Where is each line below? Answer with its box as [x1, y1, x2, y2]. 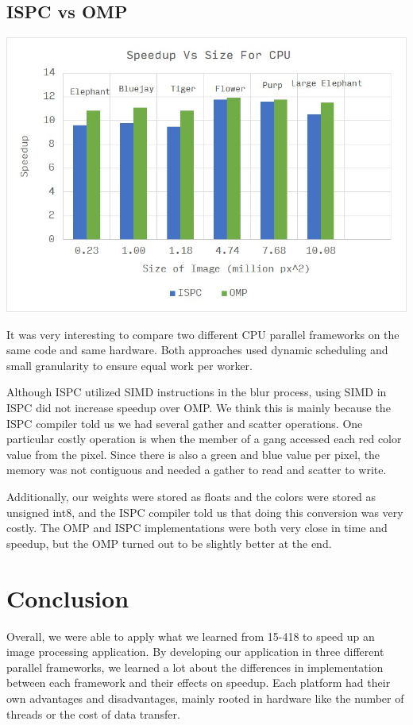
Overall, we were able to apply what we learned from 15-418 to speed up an [6, 627, 375, 644]
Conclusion [6, 581, 129, 614]
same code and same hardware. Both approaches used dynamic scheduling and [6, 341, 388, 358]
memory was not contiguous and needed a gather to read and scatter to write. [6, 461, 387, 478]
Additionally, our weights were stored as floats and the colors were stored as [6, 488, 376, 505]
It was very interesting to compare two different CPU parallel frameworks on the [6, 326, 399, 342]
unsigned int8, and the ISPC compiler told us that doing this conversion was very [6, 503, 403, 520]
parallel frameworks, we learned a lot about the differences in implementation [6, 658, 384, 675]
